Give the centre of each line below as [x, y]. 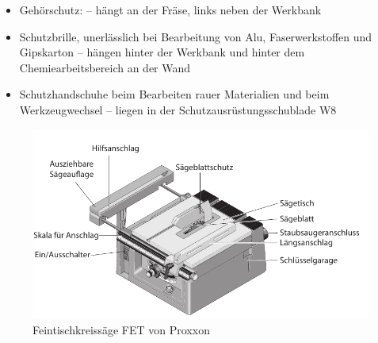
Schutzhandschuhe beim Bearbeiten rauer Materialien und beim [174, 94]
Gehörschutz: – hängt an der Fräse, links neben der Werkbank [170, 10]
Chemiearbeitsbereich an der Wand [105, 67]
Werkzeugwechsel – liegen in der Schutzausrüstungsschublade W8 [178, 109]
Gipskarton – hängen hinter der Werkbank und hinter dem [162, 52]
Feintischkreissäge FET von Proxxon [121, 329]
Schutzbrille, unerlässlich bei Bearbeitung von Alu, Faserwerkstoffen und [196, 36]
